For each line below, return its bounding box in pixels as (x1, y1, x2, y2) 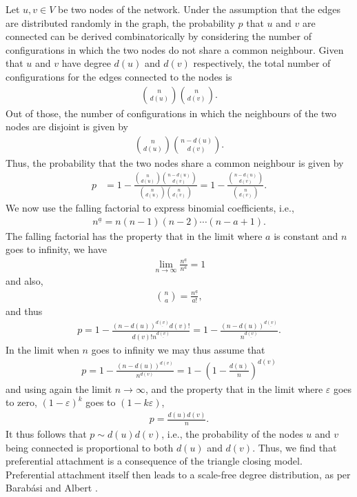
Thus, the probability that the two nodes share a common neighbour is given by (6, 155, 344, 170)
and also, (6, 274, 43, 288)
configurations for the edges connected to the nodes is (6, 69, 232, 83)
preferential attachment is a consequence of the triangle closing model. (6, 454, 303, 468)
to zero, (6, 395, 37, 409)
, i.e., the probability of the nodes (161, 427, 303, 441)
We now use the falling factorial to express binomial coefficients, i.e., (6, 201, 294, 215)
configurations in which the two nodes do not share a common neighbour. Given (6, 42, 344, 57)
